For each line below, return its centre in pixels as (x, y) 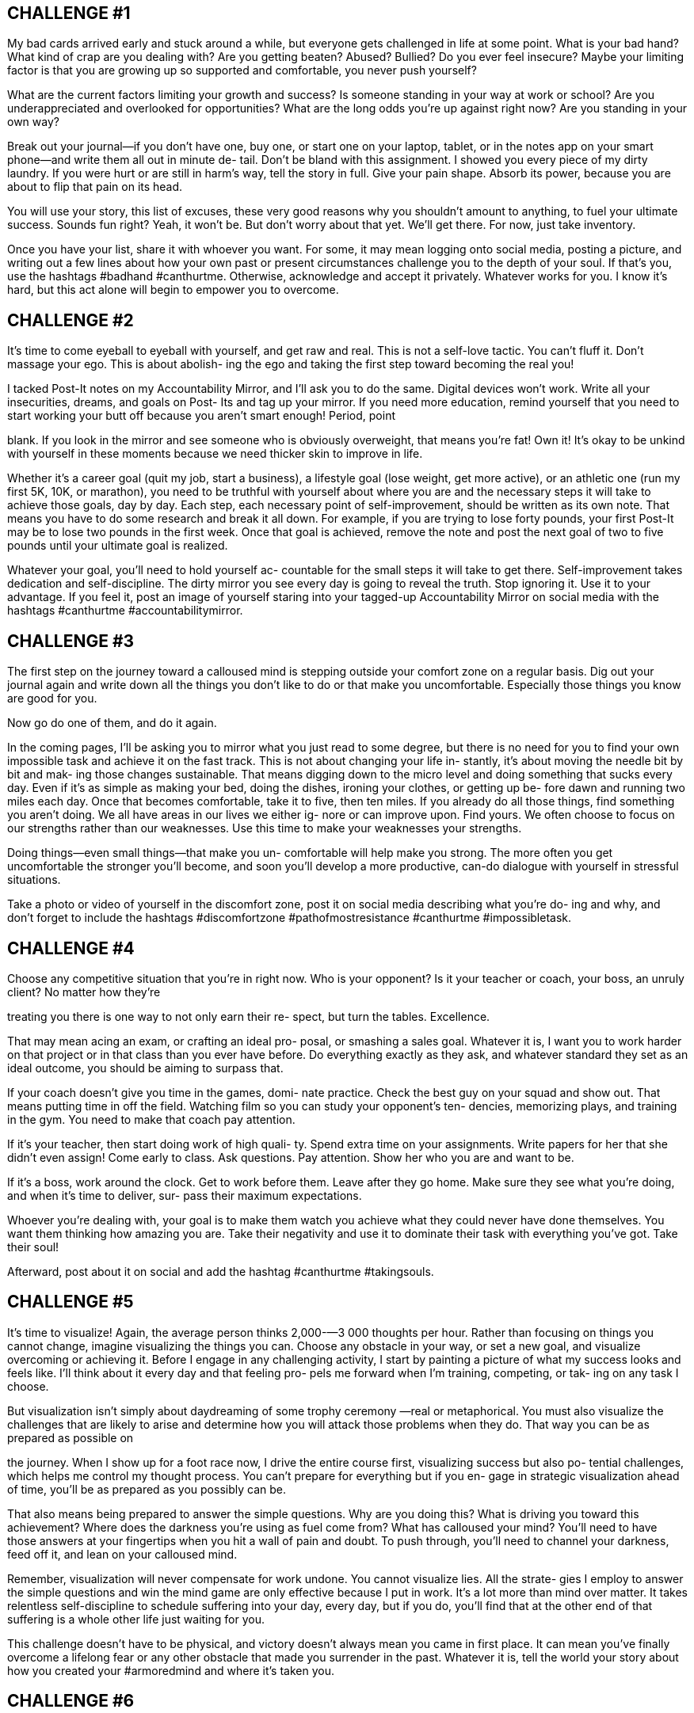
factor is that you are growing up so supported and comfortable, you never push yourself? (242, 70)
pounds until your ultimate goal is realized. (118, 546)
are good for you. (52, 699)
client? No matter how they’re (84, 992)
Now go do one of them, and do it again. (112, 723)
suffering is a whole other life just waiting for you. (136, 1619)
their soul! (33, 1247)
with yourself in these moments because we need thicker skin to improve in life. (215, 454)
